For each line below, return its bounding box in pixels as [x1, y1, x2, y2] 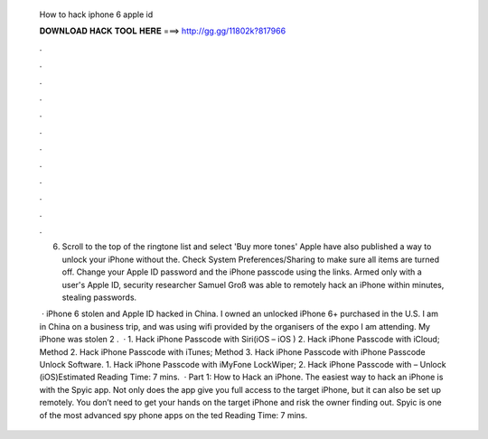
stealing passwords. [61, 292, 137, 303]
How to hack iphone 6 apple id [39, 9, 154, 20]
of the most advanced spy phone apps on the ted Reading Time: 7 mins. [39, 409, 308, 420]
